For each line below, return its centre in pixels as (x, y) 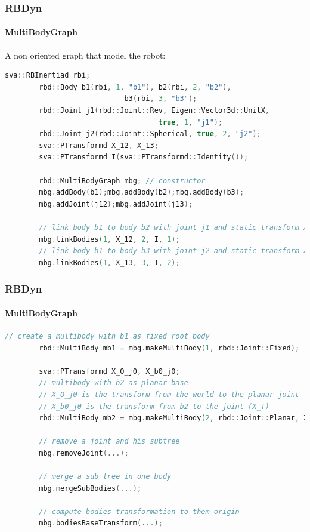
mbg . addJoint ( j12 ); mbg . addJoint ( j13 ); (116, 204)
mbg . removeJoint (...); (84, 453)
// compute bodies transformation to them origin (139, 511)
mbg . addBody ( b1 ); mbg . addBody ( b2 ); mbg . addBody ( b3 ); (142, 193)
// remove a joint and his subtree (109, 442)
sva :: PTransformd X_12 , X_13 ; (99, 145)
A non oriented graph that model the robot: (85, 55)
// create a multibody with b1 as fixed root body (107, 336)
